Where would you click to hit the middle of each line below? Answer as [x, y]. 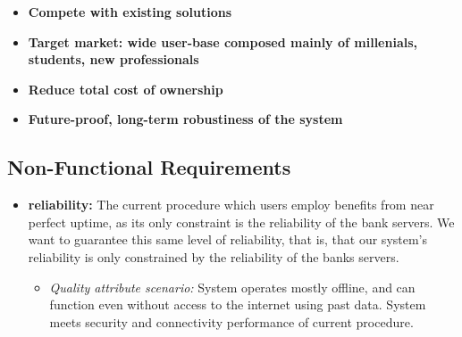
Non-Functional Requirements [149, 167]
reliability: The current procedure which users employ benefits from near [231, 205]
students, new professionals [113, 59]
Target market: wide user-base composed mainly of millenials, [223, 41]
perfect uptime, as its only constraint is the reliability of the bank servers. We [241, 222]
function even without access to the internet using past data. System [238, 304]
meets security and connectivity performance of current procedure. [231, 321]
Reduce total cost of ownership [126, 89]
